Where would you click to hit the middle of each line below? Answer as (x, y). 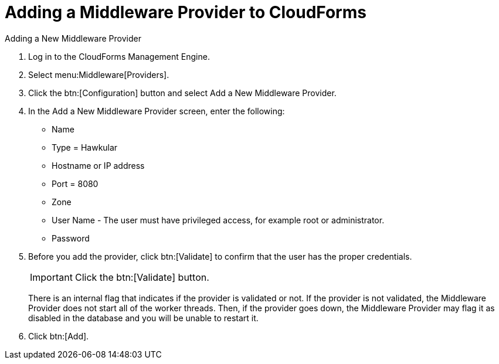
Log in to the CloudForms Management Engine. (119, 56)
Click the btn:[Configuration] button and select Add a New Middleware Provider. (182, 93)
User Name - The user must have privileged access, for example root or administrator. (218, 220)
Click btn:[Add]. (59, 336)
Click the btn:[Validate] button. (142, 277)
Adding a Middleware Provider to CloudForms (186, 12)
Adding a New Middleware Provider (73, 38)
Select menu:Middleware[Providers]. (99, 74)
